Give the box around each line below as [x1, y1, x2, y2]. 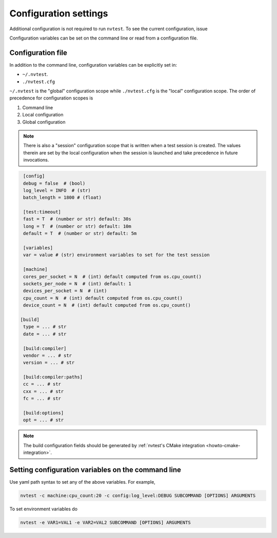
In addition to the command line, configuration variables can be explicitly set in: [9, 62, 177, 68]
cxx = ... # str [23, 388, 64, 394]
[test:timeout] [23, 209, 62, 215]
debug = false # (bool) [23, 180, 86, 186]
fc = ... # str [23, 395, 62, 402]
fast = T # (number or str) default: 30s [23, 216, 132, 222]
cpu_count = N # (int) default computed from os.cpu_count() [23, 295, 183, 301]
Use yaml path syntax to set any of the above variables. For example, [9, 479, 156, 485]
